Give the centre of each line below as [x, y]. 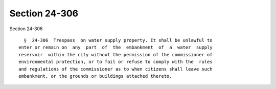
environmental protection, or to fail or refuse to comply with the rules [116, 62]
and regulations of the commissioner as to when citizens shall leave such [116, 69]
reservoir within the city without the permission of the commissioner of [116, 54]
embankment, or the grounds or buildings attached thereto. [95, 76]
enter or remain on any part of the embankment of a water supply [116, 48]
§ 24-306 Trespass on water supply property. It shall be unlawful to [118, 40]
